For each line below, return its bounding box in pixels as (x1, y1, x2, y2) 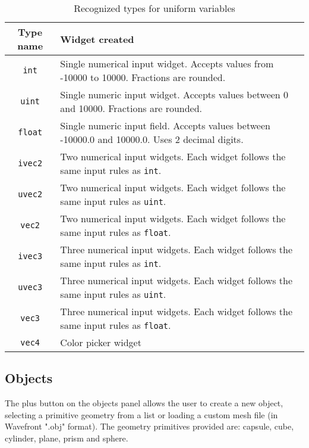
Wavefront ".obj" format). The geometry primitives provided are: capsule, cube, (5, 420, 294, 433)
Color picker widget (60, 335, 141, 349)
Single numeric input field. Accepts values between (60, 119, 270, 132)
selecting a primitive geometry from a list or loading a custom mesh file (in (5, 408, 278, 421)
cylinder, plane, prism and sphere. (5, 431, 128, 444)
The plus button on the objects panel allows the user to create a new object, (5, 397, 283, 409)
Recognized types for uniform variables (74, 1, 235, 15)
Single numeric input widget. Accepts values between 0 (60, 88, 289, 101)
